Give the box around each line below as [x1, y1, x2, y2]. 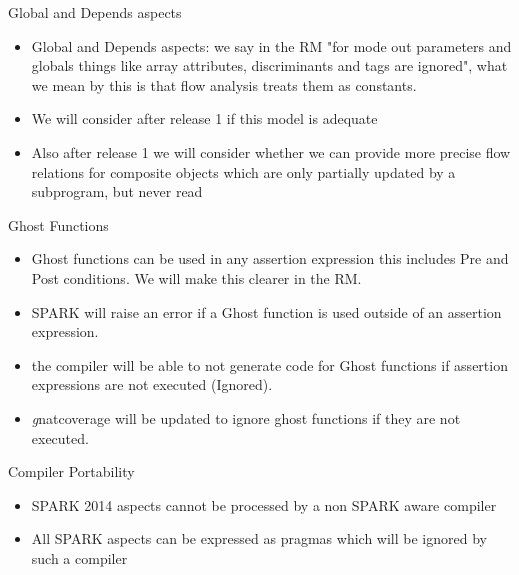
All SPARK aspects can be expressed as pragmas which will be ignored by [31, 528, 487, 549]
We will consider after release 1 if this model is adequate [31, 108, 378, 129]
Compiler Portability [8, 461, 135, 482]
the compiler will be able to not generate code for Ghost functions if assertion [31, 354, 508, 375]
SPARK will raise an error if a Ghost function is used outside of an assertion [31, 301, 502, 322]
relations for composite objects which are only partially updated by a [31, 161, 456, 182]
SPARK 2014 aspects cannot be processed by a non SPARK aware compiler [31, 494, 497, 515]
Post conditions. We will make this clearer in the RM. [31, 267, 362, 288]
